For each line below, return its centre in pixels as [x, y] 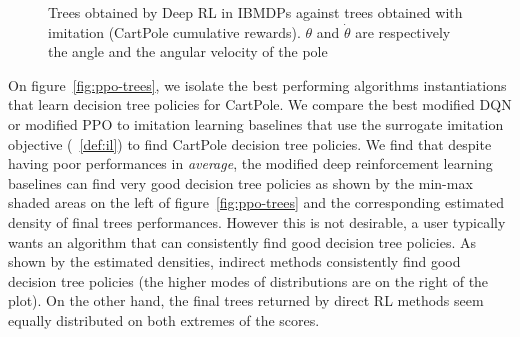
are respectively [403, 31]
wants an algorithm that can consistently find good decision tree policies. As [242, 241]
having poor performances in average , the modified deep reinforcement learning [250, 163]
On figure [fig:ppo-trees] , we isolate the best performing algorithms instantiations [257, 84]
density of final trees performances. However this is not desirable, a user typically [257, 221]
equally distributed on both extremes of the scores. [164, 319]
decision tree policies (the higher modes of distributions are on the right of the [248, 280]
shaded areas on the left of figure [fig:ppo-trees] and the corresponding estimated [256, 202]
